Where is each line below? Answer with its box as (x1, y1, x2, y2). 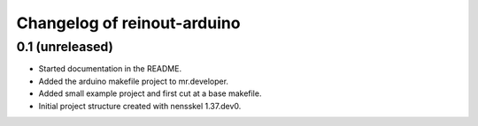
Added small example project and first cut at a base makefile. (38, 88, 262, 99)
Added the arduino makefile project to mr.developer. (38, 76, 229, 86)
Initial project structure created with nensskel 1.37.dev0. (38, 100, 242, 111)
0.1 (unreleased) (16, 39, 114, 55)
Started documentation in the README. (38, 63, 181, 74)
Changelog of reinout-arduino (16, 13, 241, 33)
